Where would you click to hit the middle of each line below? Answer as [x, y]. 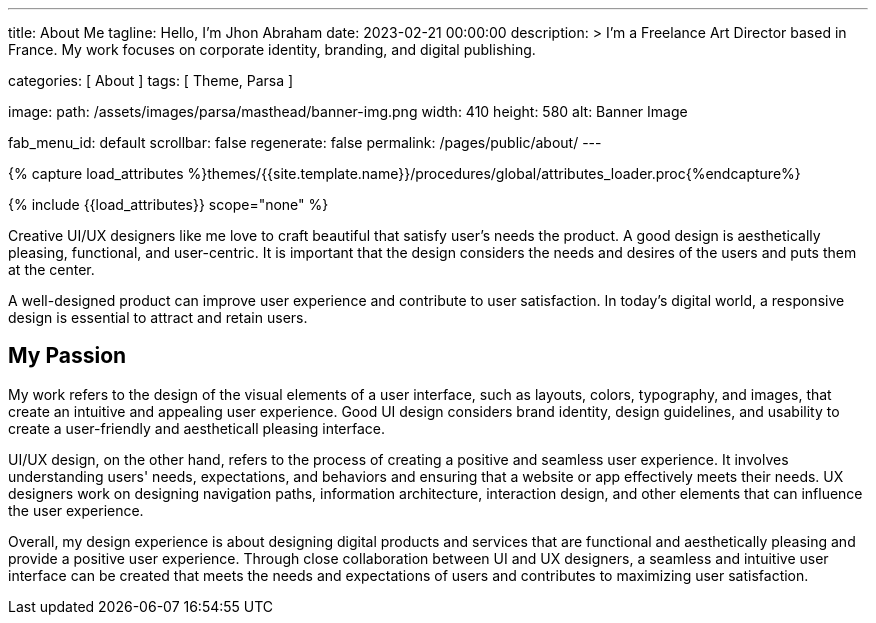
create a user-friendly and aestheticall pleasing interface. [197, 428]
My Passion [67, 356]
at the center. [51, 269]
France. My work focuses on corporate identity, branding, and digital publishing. [272, 49]
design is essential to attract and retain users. [158, 317]
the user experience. [76, 510]
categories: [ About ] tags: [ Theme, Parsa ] [151, 80]
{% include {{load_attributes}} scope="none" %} [168, 204]
